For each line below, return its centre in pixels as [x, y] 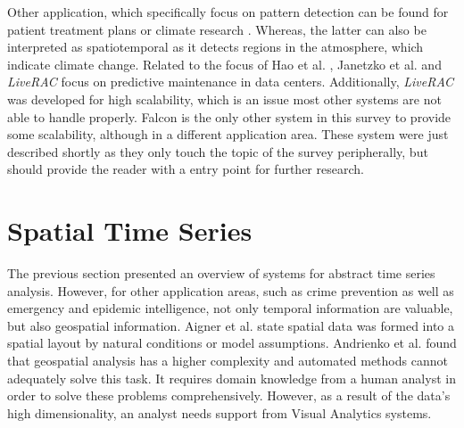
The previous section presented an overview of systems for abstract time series [221, 273]
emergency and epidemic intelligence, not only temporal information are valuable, [230, 308]
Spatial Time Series [130, 230]
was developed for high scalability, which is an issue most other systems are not [224, 99]
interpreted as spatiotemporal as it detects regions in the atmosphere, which [215, 47]
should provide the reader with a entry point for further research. [186, 169]
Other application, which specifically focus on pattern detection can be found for [228, 12]
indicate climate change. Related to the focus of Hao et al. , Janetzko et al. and [224, 64]
